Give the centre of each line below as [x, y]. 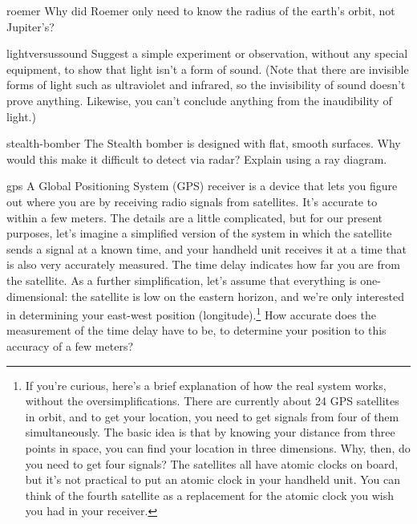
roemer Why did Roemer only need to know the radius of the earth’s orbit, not [201, 10]
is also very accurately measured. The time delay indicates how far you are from [203, 264]
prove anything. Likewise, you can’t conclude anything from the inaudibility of [199, 100]
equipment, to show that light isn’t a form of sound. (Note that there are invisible [208, 69]
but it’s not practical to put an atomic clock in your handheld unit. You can [213, 479]
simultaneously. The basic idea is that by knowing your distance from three [210, 432]
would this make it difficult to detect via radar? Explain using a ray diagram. [197, 158]
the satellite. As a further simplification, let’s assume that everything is [182, 280]
